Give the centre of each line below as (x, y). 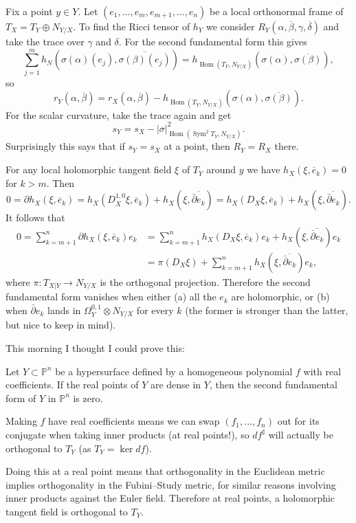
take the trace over (45, 41)
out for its (298, 421)
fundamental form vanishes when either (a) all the (111, 297)
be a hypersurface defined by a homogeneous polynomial (174, 371)
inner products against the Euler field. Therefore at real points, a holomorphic (170, 498)
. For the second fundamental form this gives (213, 41)
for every (155, 310)
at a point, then (197, 146)
